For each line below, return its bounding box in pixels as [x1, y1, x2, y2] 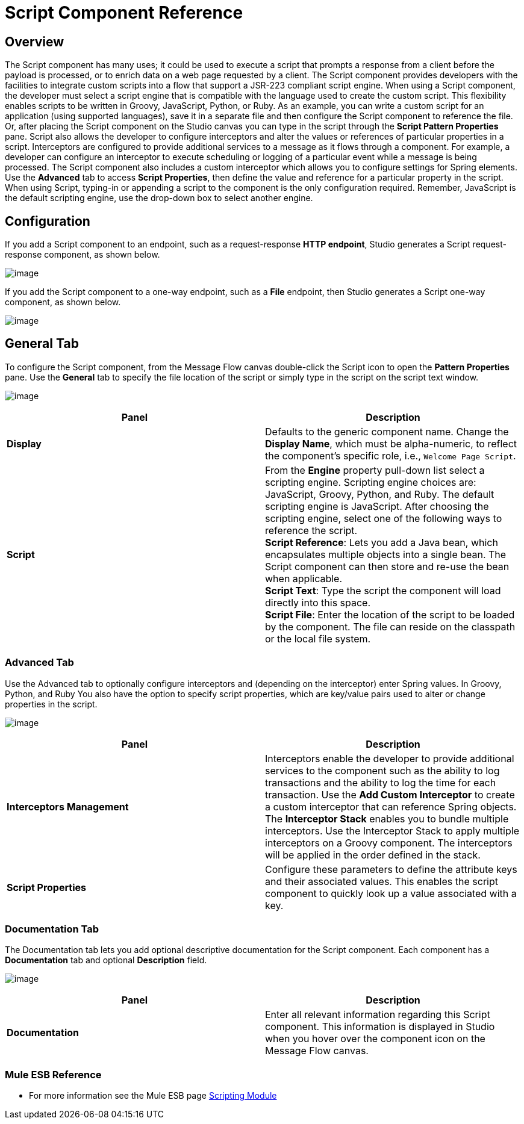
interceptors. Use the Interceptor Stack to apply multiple [265, 824, 519, 837]
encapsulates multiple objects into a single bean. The [265, 548, 507, 560]
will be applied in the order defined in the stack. [265, 848, 481, 861]
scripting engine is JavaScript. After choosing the [265, 500, 489, 512]
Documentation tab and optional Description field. [5, 955, 207, 966]
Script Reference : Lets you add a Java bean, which [265, 536, 498, 548]
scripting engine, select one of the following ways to [265, 512, 502, 524]
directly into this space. [265, 596, 371, 609]
